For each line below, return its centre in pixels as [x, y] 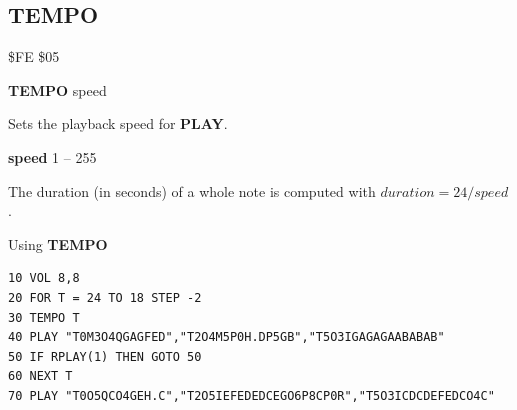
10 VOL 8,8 [44, 278]
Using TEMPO [58, 243]
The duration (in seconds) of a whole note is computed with [192, 190]
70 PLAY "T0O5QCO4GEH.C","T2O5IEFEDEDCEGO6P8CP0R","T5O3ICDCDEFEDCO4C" [251, 395]
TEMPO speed [57, 89]
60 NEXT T [40, 376]
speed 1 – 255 [52, 156]
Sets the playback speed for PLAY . [118, 123]
